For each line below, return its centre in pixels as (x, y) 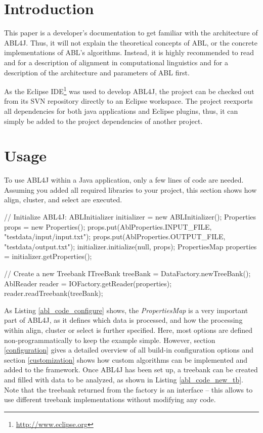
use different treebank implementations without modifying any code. (110, 399)
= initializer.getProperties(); (48, 256)
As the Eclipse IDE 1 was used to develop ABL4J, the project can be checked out (129, 90)
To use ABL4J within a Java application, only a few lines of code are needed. (124, 180)
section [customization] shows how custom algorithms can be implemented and (126, 359)
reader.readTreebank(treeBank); (54, 293)
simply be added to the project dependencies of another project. (103, 121)
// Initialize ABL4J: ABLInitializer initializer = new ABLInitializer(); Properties (130, 217)
